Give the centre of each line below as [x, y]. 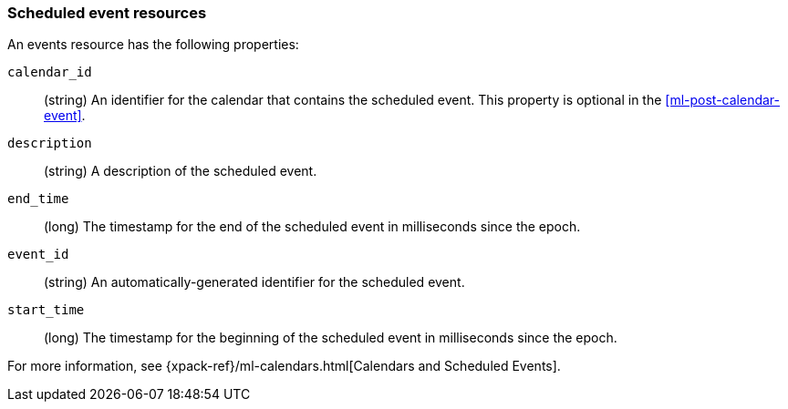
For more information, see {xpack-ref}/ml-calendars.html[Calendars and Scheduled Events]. [284, 366]
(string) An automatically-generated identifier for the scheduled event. [254, 282]
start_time [46, 310]
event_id [38, 255]
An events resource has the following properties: [153, 45]
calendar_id [50, 72]
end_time [38, 199]
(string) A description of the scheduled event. [181, 171]
